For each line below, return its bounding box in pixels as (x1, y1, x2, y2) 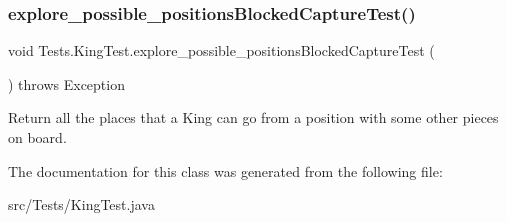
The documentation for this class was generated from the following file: (8, 160, 443, 181)
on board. (8, 127, 67, 147)
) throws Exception (8, 73, 125, 94)
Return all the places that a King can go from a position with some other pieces (8, 107, 499, 128)
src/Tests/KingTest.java (8, 194, 155, 215)
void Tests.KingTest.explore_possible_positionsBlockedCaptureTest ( (8, 40, 435, 61)
